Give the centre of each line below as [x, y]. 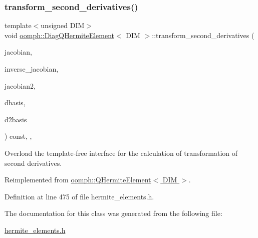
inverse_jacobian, [32, 69]
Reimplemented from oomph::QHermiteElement [78, 180]
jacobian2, [20, 85]
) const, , [18, 136]
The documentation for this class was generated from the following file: [113, 213]
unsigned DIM [63, 25]
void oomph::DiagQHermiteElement [60, 35]
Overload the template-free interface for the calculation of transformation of [121, 153]
